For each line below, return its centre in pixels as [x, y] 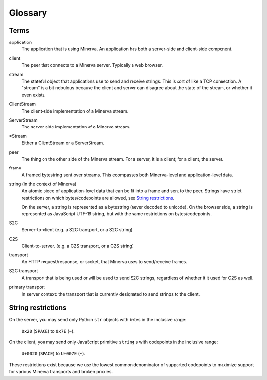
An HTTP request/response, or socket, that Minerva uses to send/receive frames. [105, 262]
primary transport [27, 287]
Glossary [28, 13]
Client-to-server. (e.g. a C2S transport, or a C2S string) [78, 246]
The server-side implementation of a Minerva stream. [76, 127]
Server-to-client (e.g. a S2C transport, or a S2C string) [77, 230]
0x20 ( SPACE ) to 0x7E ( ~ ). [48, 331]
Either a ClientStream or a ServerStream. [63, 143]
